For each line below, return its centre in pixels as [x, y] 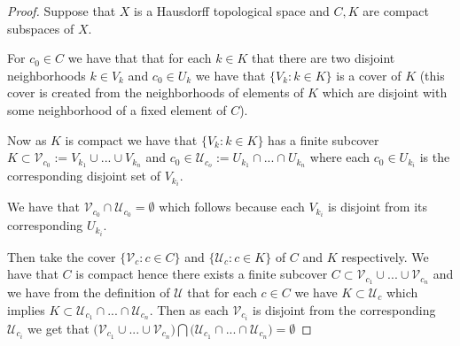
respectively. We [385, 256]
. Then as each [189, 309]
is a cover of [369, 75]
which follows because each [232, 207]
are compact [396, 11]
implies [26, 309]
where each [340, 157]
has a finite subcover [324, 139]
